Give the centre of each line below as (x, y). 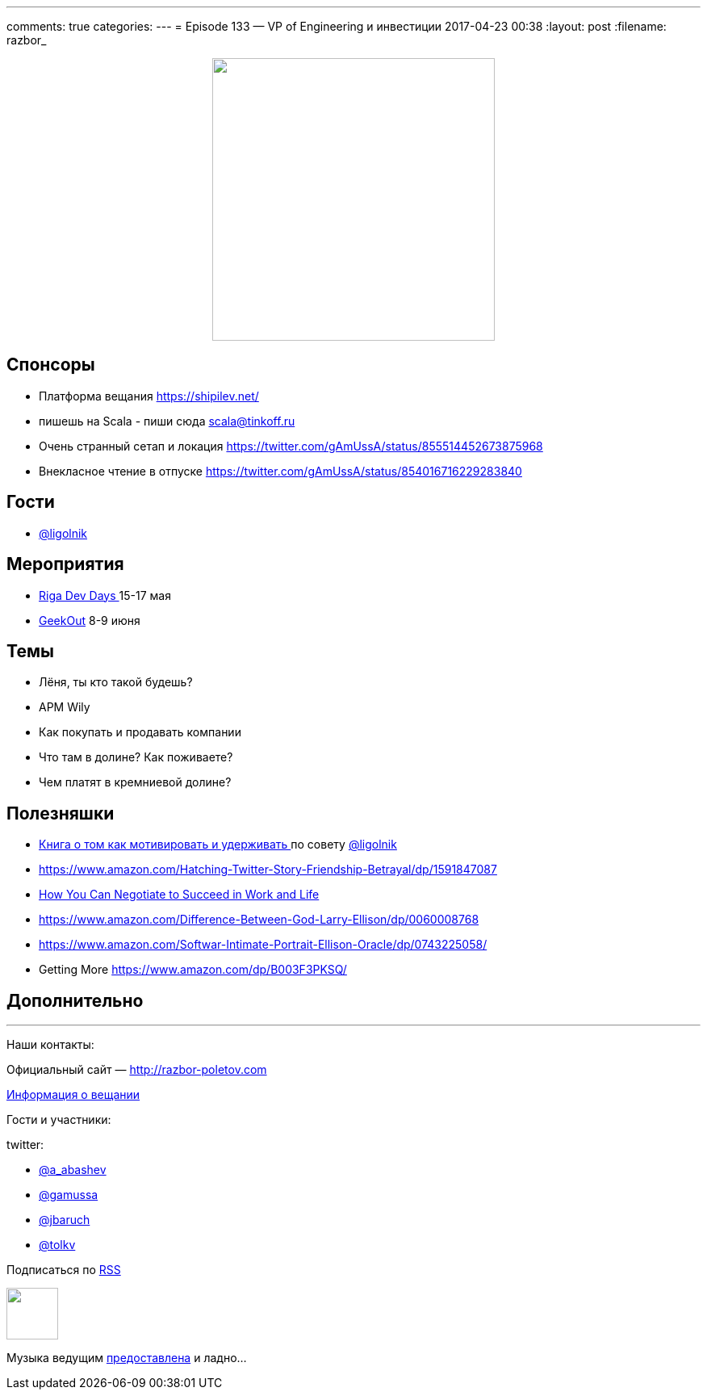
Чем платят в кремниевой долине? (135, 782)
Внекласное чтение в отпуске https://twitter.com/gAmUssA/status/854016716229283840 (280, 471)
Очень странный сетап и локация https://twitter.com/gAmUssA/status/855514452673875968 (291, 446)
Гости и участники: (59, 1120)
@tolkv (57, 1245)
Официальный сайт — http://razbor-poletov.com (137, 1070)
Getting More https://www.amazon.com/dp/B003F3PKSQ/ (193, 970)
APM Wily (65, 707)
